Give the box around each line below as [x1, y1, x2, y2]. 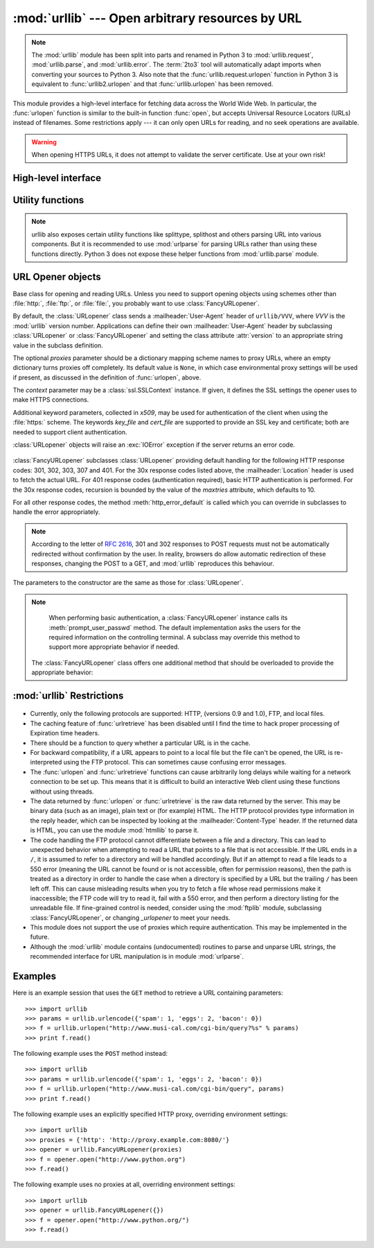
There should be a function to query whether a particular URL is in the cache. [30, 739, 251, 747]
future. [30, 933, 50, 941]
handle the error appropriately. [12, 508, 100, 516]
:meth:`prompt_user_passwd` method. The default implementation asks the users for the [48, 623, 301, 631]
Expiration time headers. [30, 729, 100, 737]
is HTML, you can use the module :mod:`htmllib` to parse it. [30, 826, 199, 835]
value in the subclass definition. [12, 341, 103, 350]
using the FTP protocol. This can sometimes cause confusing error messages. [63, 758, 287, 767]
